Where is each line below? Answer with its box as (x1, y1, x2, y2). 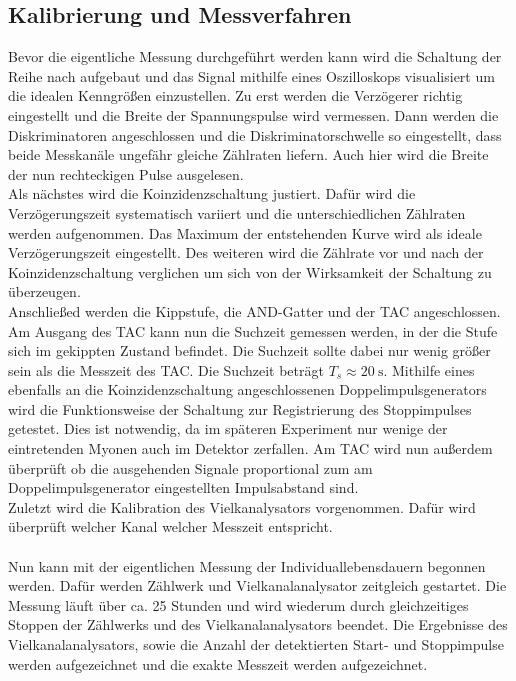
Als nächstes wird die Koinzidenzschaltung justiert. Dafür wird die (8, 183, 416, 204)
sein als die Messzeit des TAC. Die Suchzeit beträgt (8, 359, 324, 380)
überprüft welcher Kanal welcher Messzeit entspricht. (8, 516, 333, 537)
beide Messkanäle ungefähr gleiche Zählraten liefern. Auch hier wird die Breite (8, 144, 489, 165)
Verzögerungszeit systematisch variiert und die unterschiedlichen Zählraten (8, 202, 466, 223)
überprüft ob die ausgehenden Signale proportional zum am (8, 457, 373, 478)
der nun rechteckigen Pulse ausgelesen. (8, 163, 244, 184)
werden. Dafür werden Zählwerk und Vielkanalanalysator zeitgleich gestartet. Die (8, 575, 507, 596)
